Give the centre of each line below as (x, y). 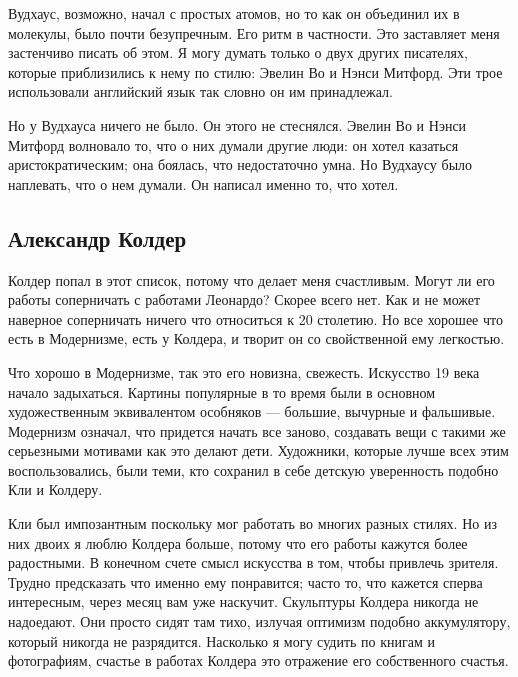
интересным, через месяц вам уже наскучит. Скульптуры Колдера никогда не (243, 601)
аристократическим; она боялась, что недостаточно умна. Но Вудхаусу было (240, 164)
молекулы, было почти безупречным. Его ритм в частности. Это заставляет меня (254, 32)
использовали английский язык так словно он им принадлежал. (200, 91)
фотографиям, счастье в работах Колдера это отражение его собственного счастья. (258, 660)
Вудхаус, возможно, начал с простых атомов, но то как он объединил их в (234, 13)
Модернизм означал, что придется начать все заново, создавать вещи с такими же (257, 430)
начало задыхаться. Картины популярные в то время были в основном (222, 391)
